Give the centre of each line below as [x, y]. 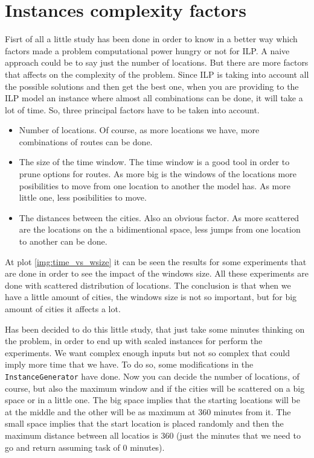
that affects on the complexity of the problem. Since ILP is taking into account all [157, 74]
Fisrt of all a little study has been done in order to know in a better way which [151, 39]
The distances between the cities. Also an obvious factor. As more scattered [159, 217]
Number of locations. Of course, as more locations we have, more [139, 130]
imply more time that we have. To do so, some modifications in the [129, 364]
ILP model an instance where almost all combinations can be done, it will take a [154, 98]
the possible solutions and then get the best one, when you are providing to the [152, 86]
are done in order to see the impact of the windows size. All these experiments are [157, 273]
